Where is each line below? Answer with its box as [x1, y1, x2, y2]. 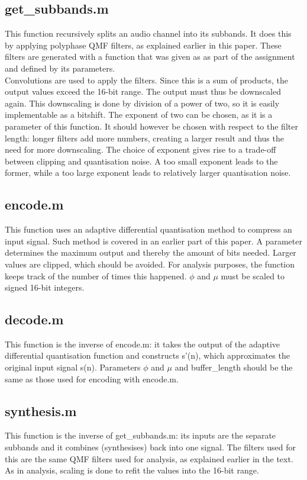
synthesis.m [5, 401, 77, 420]
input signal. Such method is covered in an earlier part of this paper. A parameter [5, 234, 302, 247]
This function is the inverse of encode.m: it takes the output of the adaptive [5, 337, 280, 350]
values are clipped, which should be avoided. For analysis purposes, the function [5, 257, 295, 270]
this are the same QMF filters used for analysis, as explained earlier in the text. [5, 452, 293, 465]
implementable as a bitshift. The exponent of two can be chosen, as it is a [5, 108, 273, 121]
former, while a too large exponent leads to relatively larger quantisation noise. [5, 166, 291, 179]
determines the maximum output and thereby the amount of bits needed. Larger [5, 246, 296, 259]
